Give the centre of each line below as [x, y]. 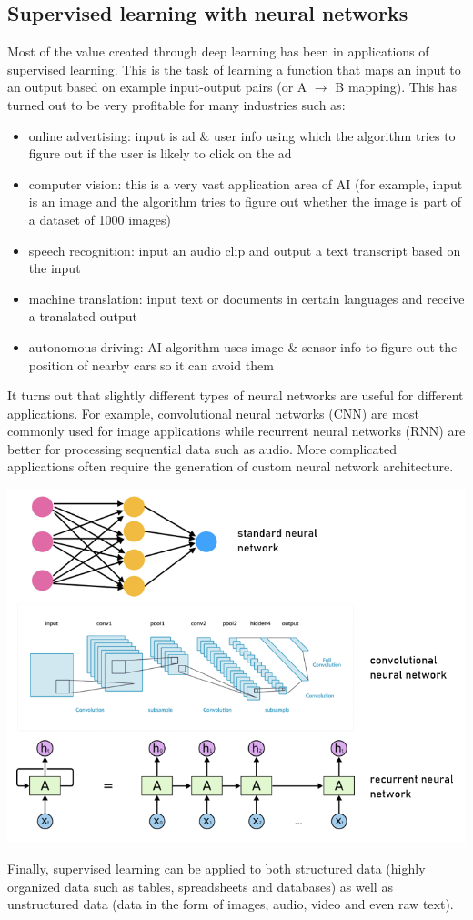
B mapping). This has [396, 87]
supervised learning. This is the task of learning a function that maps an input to [234, 69]
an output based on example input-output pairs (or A [157, 87]
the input [55, 268]
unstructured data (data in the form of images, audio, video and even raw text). [231, 904]
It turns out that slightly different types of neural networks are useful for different [236, 395]
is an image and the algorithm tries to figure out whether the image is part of [245, 202]
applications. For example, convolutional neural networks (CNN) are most [213, 413]
